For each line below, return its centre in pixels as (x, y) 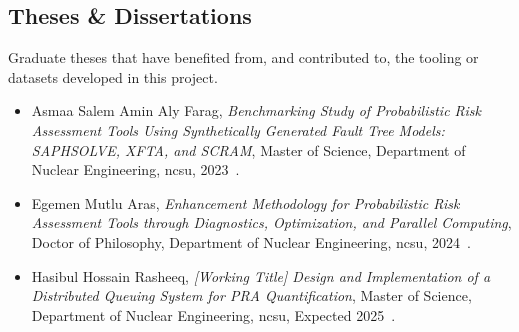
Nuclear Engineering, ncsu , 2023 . (135, 169)
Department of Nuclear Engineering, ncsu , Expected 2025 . (213, 314)
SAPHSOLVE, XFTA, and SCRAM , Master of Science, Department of (248, 149)
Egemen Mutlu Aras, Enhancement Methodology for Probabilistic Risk (245, 202)
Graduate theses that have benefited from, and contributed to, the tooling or (243, 57)
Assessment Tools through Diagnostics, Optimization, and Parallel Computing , (271, 222)
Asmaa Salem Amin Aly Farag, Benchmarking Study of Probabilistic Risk (256, 110)
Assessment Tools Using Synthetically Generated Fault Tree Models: (238, 129)
